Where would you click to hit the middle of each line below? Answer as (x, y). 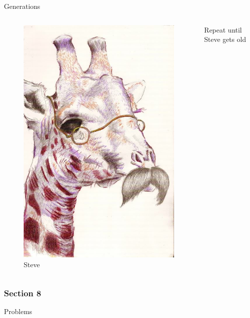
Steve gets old (225, 39)
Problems (18, 311)
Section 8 (23, 293)
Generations (22, 6)
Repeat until (223, 29)
